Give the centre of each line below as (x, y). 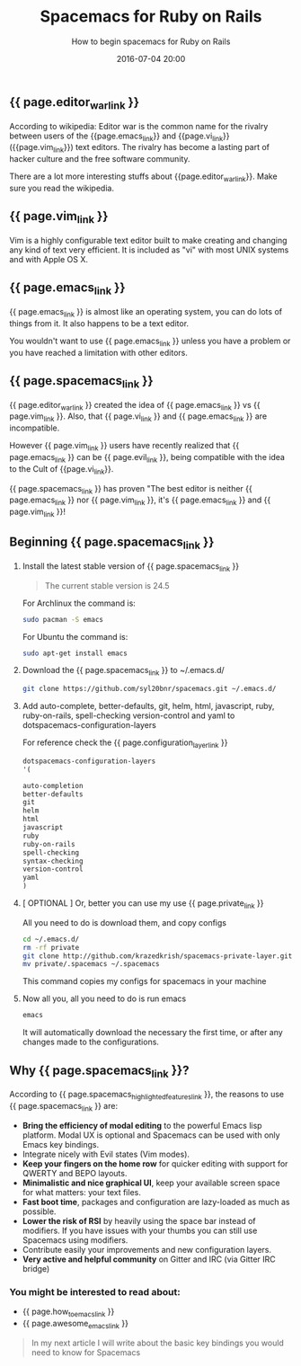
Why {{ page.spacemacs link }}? (99, 1071)
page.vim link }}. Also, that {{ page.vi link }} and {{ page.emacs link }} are (138, 417)
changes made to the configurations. (91, 1042)
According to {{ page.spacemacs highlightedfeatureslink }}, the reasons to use (147, 1095)
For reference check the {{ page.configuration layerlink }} (125, 743)
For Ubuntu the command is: (75, 636)
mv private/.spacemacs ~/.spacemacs (91, 964)
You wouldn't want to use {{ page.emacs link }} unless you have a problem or (150, 341)
